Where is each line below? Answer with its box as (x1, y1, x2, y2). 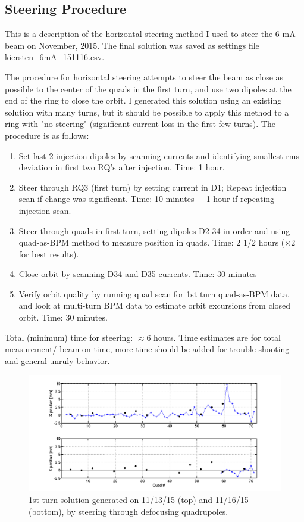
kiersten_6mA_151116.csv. (5, 51, 105, 63)
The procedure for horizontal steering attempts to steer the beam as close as (5, 70, 284, 83)
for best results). (18, 247, 79, 260)
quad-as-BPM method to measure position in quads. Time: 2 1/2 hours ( (18, 236, 285, 248)
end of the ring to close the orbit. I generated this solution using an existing (5, 94, 282, 107)
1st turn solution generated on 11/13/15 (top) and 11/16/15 (29, 493, 249, 506)
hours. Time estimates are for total (153, 331, 281, 343)
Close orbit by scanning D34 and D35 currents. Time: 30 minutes (18, 268, 257, 280)
